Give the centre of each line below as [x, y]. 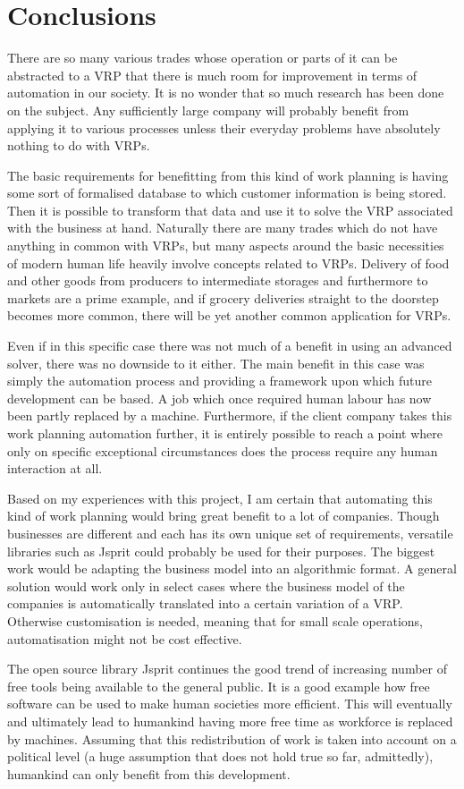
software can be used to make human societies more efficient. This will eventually [230, 704]
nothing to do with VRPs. [79, 145]
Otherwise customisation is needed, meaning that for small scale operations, [215, 620]
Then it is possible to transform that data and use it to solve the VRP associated [230, 210]
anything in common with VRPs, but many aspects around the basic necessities [226, 246]
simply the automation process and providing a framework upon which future [219, 381]
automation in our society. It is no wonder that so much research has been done [226, 93]
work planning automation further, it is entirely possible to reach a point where [225, 433]
